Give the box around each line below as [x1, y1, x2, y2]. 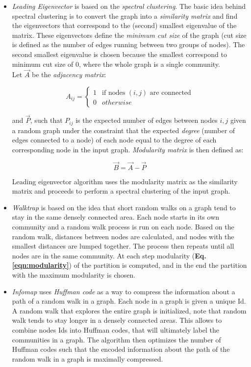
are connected [150, 89, 191, 96]
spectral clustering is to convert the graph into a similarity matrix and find [12, 10, 238, 21]
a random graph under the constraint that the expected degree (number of [12, 125, 235, 135]
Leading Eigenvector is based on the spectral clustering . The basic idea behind [12, 1, 246, 11]
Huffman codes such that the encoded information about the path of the [12, 344, 230, 354]
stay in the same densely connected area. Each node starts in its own [12, 212, 220, 222]
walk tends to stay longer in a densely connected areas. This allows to [12, 315, 222, 325]
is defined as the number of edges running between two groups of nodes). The [12, 39, 245, 50]
